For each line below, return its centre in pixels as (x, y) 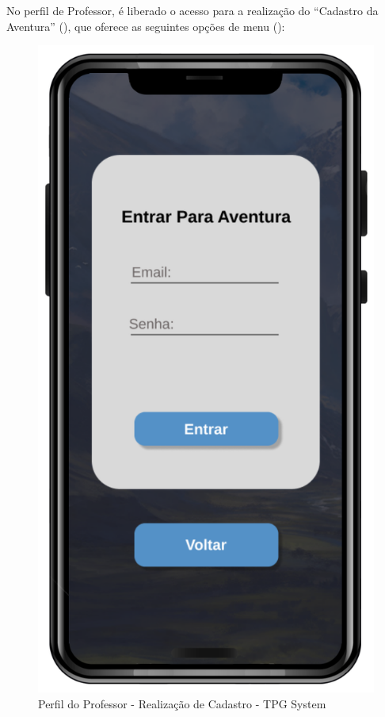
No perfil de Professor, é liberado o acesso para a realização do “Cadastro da (192, 10)
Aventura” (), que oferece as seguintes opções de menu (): (146, 26)
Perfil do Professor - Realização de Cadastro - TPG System (182, 703)
